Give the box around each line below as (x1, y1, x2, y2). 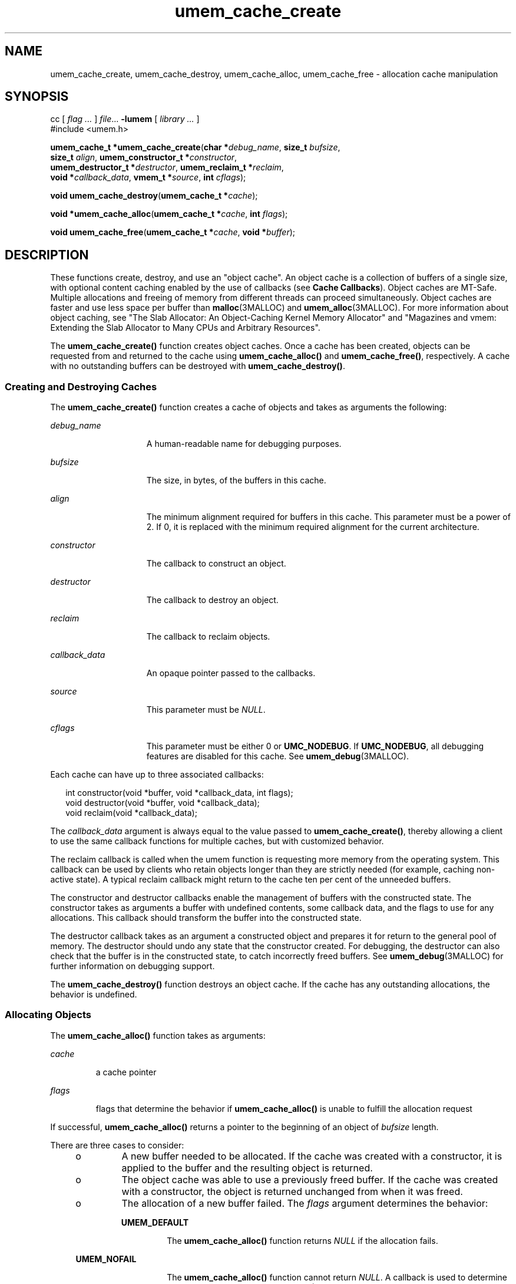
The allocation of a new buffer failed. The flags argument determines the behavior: (121, 1197, 488, 1209)
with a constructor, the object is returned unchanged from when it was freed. (121, 1185, 463, 1197)
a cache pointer (95, 1066, 157, 1077)
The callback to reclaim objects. (146, 631, 270, 642)
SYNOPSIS (5, 89, 69, 104)
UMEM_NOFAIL (75, 1253, 137, 1264)
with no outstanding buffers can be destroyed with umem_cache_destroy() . (50, 361, 345, 371)
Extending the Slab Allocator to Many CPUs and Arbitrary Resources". (50, 322, 320, 333)
